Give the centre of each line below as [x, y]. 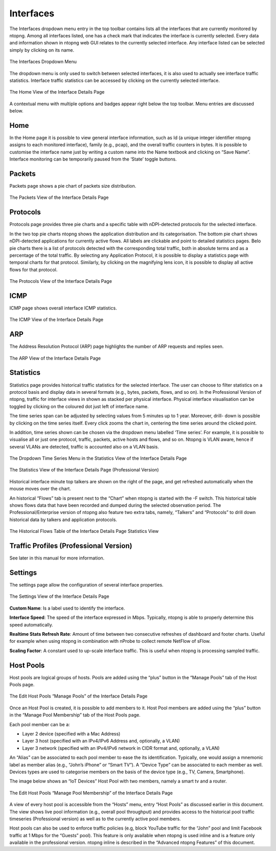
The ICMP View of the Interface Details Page [56, 320]
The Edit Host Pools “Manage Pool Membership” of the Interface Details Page [91, 793]
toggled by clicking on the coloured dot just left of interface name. [79, 406]
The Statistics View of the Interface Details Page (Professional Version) [84, 470]
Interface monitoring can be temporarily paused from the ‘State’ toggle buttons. [93, 159]
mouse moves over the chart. [40, 489]
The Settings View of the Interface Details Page [59, 596]
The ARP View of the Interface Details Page [55, 358]
